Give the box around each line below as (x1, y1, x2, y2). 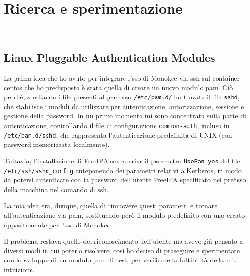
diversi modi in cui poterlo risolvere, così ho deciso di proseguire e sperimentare (4, 245, 240, 255)
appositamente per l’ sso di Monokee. (4, 219, 112, 229)
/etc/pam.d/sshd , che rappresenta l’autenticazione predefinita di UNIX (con (4, 130, 232, 140)
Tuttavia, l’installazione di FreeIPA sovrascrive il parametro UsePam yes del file (4, 155, 240, 165)
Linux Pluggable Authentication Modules (4, 50, 215, 65)
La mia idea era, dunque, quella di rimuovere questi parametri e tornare (4, 200, 218, 211)
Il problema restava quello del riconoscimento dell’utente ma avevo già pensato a (4, 236, 243, 246)
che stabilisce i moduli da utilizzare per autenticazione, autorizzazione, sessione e (4, 101, 244, 111)
